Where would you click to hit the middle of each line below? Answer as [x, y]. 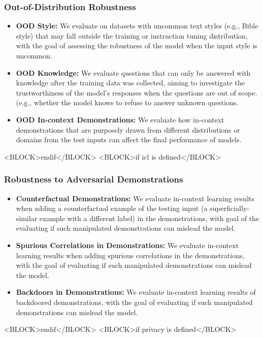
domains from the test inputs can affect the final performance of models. [129, 140]
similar [27, 218]
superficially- [229, 208]
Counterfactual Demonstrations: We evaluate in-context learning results [135, 198]
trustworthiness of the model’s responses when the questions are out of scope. [137, 92]
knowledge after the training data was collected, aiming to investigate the [130, 83]
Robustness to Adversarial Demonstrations [94, 179]
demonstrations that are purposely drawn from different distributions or [128, 129]
